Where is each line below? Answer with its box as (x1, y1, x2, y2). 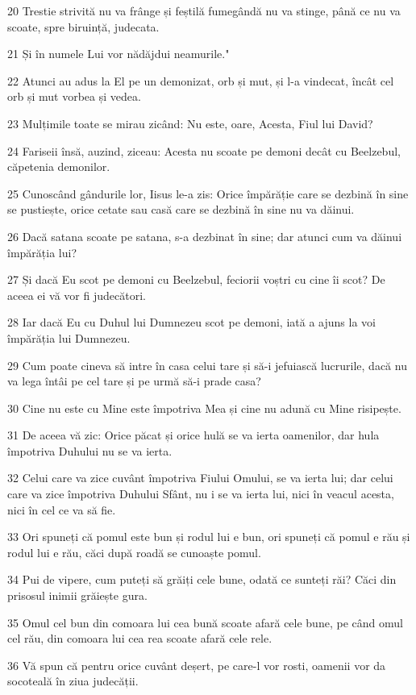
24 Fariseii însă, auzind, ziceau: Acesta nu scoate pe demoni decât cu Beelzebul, (7, 142, 401, 159)
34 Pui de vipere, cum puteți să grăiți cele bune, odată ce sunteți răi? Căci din (7, 571, 397, 588)
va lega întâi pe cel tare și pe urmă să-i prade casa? (7, 372, 261, 389)
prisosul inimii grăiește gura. (7, 587, 148, 604)
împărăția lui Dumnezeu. (7, 329, 131, 346)
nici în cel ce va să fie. (7, 501, 116, 518)
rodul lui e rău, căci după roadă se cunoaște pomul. (7, 543, 261, 560)
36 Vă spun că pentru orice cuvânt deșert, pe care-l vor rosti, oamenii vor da (7, 656, 386, 673)
